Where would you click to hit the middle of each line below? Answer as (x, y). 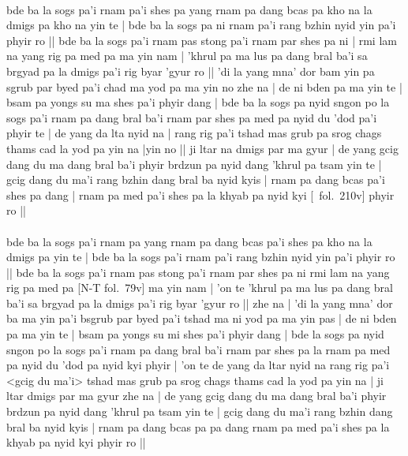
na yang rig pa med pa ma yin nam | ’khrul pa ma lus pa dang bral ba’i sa (187, 56)
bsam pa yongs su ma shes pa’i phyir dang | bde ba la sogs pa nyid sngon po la (198, 102)
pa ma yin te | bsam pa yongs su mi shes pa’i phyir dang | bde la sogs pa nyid (195, 334)
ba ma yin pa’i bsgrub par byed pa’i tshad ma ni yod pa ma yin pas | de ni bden (202, 318)
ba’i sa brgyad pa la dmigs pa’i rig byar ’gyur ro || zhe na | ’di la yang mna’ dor (200, 303)
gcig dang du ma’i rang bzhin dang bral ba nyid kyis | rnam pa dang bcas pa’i (196, 179)
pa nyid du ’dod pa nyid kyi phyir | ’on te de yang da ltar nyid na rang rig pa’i (198, 365)
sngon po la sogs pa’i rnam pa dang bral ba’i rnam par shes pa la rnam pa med (198, 349)
